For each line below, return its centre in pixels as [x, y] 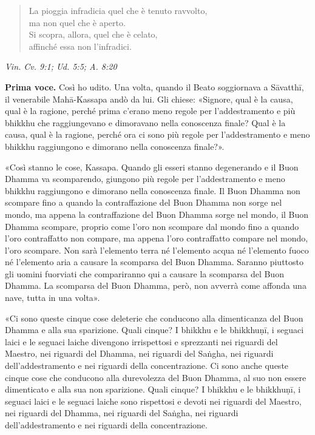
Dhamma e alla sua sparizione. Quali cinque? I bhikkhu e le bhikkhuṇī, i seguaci [154, 330]
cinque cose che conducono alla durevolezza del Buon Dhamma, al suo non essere [156, 377]
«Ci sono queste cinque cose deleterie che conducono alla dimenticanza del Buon [154, 318]
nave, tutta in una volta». [52, 298]
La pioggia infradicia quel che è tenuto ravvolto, [118, 10]
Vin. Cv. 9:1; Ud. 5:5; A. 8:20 [61, 66]
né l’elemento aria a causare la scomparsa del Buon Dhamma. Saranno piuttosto [154, 262]
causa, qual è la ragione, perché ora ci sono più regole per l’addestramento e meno [157, 134]
